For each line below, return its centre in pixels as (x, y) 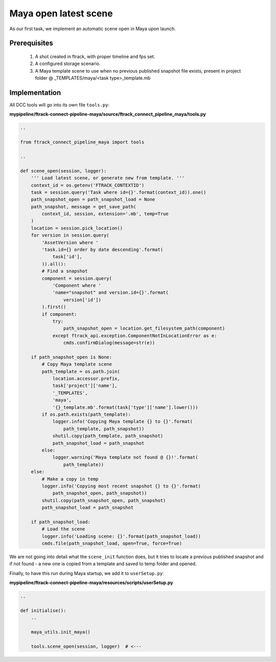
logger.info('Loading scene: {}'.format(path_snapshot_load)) (121, 536)
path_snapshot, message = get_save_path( (84, 207)
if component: (59, 314)
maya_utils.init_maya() (61, 632)
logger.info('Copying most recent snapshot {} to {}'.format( (121, 486)
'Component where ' (77, 285)
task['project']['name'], (85, 386)
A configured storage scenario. (68, 63)
